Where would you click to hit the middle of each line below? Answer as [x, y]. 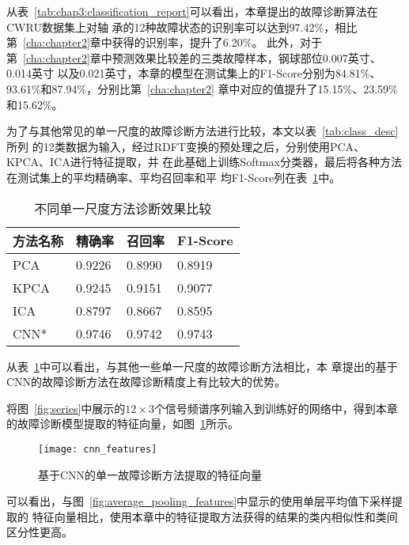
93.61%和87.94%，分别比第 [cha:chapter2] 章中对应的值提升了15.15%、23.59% [202, 88]
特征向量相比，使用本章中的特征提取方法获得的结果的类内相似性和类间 [215, 516]
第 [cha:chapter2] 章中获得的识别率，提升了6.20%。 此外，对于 [165, 42]
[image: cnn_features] [98, 449]
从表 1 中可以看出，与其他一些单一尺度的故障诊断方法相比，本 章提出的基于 [202, 366]
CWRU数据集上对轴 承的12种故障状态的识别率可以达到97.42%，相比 [182, 26]
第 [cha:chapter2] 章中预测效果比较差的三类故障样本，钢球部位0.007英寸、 [194, 57]
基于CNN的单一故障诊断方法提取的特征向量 [150, 474]
